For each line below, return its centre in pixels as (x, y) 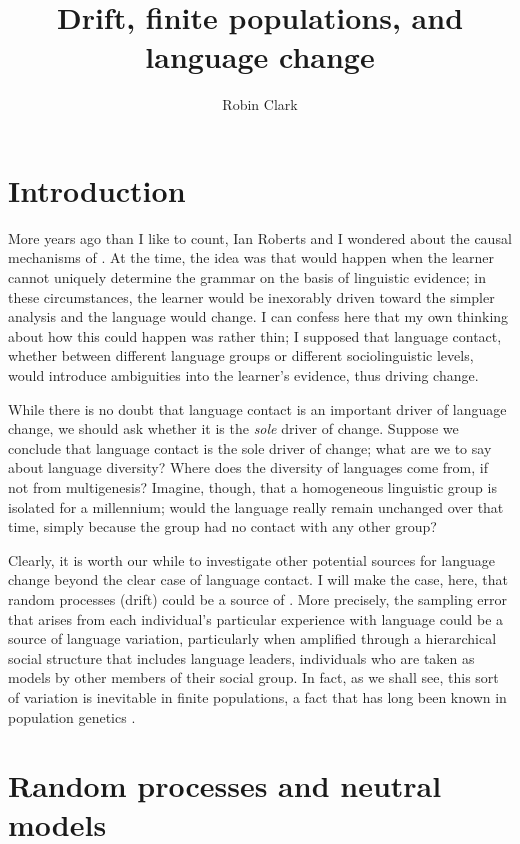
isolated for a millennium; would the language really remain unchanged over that (256, 506)
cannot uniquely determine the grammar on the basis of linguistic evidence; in (247, 277)
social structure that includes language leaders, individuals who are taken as (241, 657)
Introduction (97, 189)
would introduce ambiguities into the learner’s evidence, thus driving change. (243, 375)
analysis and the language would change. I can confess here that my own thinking (258, 316)
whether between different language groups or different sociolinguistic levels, (241, 355)
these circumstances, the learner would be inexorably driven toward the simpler (251, 296)
